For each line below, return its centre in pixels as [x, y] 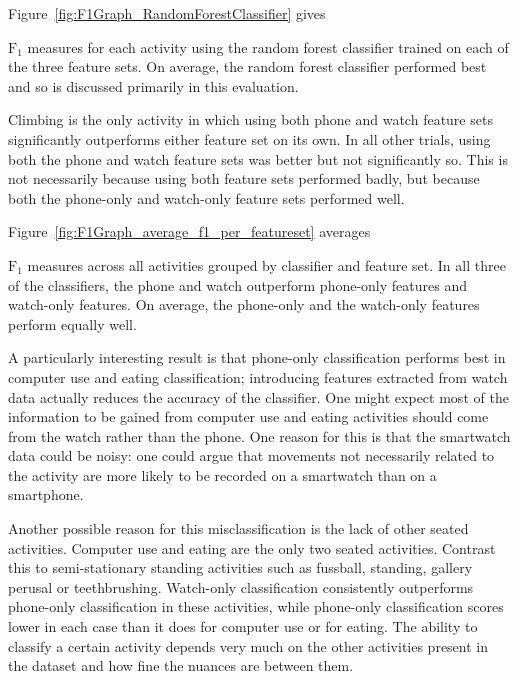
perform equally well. [72, 323]
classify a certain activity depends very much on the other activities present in [248, 645]
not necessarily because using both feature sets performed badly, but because [244, 178]
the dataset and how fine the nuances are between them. [181, 665]
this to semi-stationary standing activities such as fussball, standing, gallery [240, 567]
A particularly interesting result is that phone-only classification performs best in [257, 357]
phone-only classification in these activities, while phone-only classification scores [256, 606]
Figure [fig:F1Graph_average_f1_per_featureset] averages [189, 231]
